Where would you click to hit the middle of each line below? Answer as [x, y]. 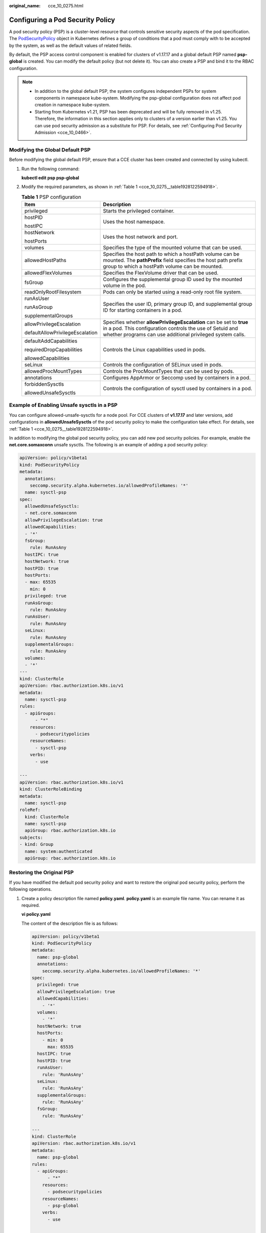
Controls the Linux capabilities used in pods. [154, 350]
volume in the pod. [124, 286]
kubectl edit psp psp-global [50, 178]
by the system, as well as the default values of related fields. [70, 45]
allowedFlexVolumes [48, 273]
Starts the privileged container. [139, 211]
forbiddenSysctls [44, 384]
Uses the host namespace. [134, 222]
